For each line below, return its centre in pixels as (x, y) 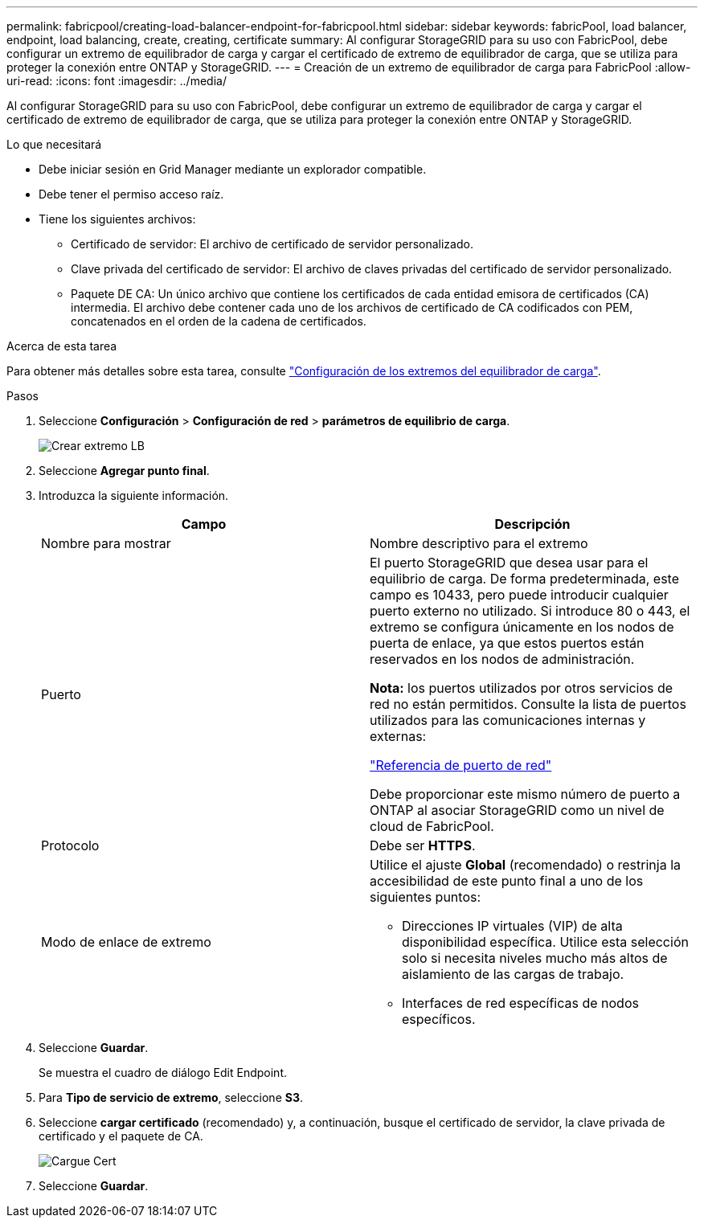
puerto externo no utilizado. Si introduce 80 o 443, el (530, 611)
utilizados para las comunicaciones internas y (508, 720)
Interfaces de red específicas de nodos (520, 1003)
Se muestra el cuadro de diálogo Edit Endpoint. (163, 1073)
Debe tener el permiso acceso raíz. (131, 194)
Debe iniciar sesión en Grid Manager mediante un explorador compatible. (233, 169)
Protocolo (70, 845)
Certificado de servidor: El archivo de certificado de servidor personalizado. (272, 244)
